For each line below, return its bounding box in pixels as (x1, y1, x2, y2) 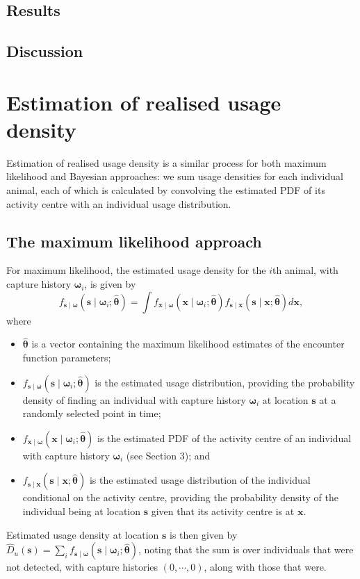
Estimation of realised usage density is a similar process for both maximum (6, 155, 327, 170)
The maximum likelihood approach (6, 230, 262, 252)
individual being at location (22, 504, 141, 519)
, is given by (84, 277, 136, 291)
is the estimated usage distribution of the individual (89, 473, 311, 487)
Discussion (6, 40, 83, 62)
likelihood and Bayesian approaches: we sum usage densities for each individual (6, 169, 343, 184)
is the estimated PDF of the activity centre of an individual (97, 430, 352, 445)
